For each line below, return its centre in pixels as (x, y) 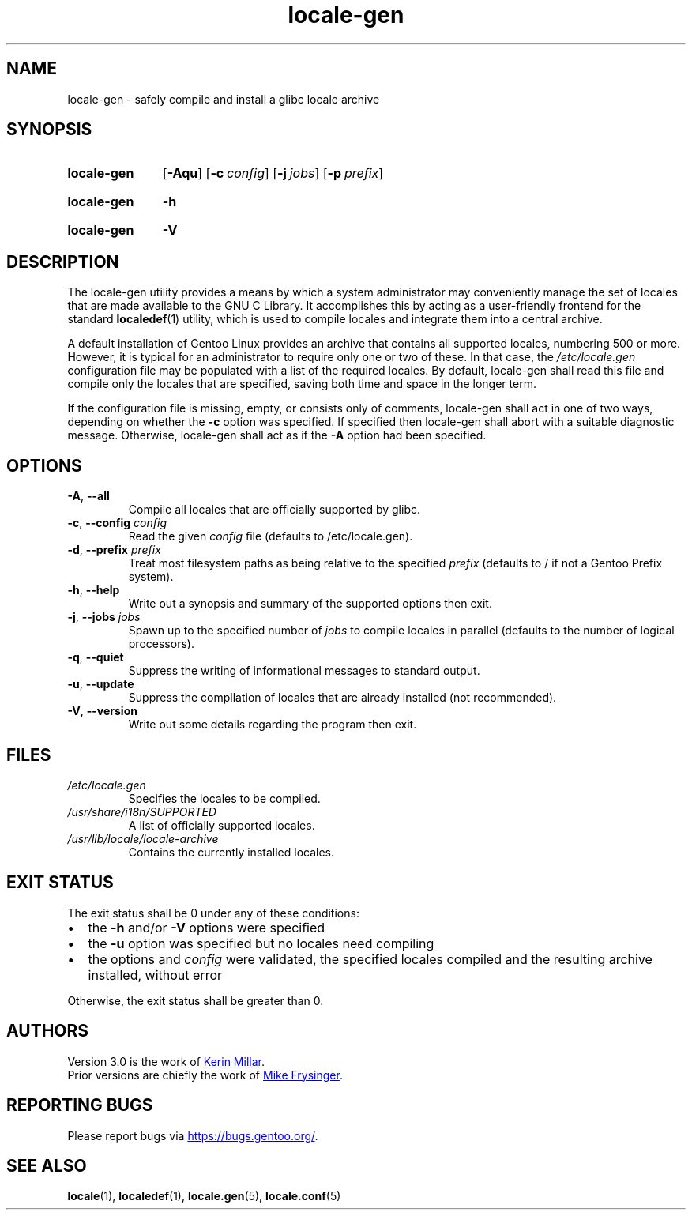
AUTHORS (48, 1031)
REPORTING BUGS (80, 1105)
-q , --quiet (96, 657)
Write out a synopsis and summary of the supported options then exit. (310, 604)
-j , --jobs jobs (104, 617)
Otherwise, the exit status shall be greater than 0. (196, 1000)
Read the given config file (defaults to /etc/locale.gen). (271, 536)
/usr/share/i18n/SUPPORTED (142, 811)
